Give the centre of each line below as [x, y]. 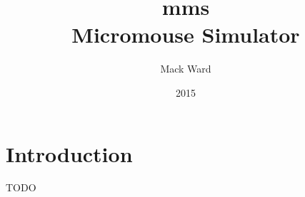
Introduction [69, 153]
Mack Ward [186, 69]
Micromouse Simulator [186, 34]
